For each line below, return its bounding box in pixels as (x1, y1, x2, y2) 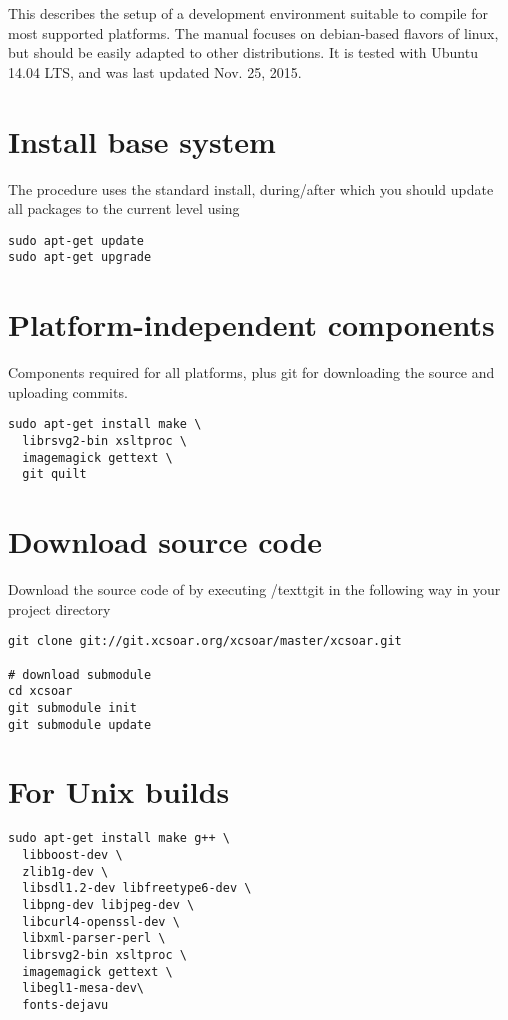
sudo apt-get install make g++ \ (8, 831, 230, 846)
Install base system (8, 120, 276, 161)
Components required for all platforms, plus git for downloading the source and (8, 362, 495, 383)
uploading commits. (8, 381, 128, 402)
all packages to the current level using (8, 198, 240, 219)
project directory (8, 598, 111, 619)
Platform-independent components (8, 304, 495, 345)
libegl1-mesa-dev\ (22, 981, 145, 996)
